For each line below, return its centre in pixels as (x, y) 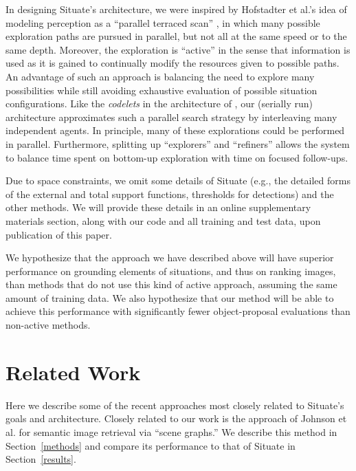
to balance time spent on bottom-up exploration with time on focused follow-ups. (177, 157)
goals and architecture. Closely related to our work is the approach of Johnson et (176, 418)
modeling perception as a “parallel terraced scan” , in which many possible (163, 22)
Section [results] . (41, 459)
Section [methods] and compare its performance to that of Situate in (151, 445)
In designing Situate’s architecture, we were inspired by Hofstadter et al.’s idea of (176, 9)
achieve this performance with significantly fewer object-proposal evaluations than (178, 311)
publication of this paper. (59, 234)
